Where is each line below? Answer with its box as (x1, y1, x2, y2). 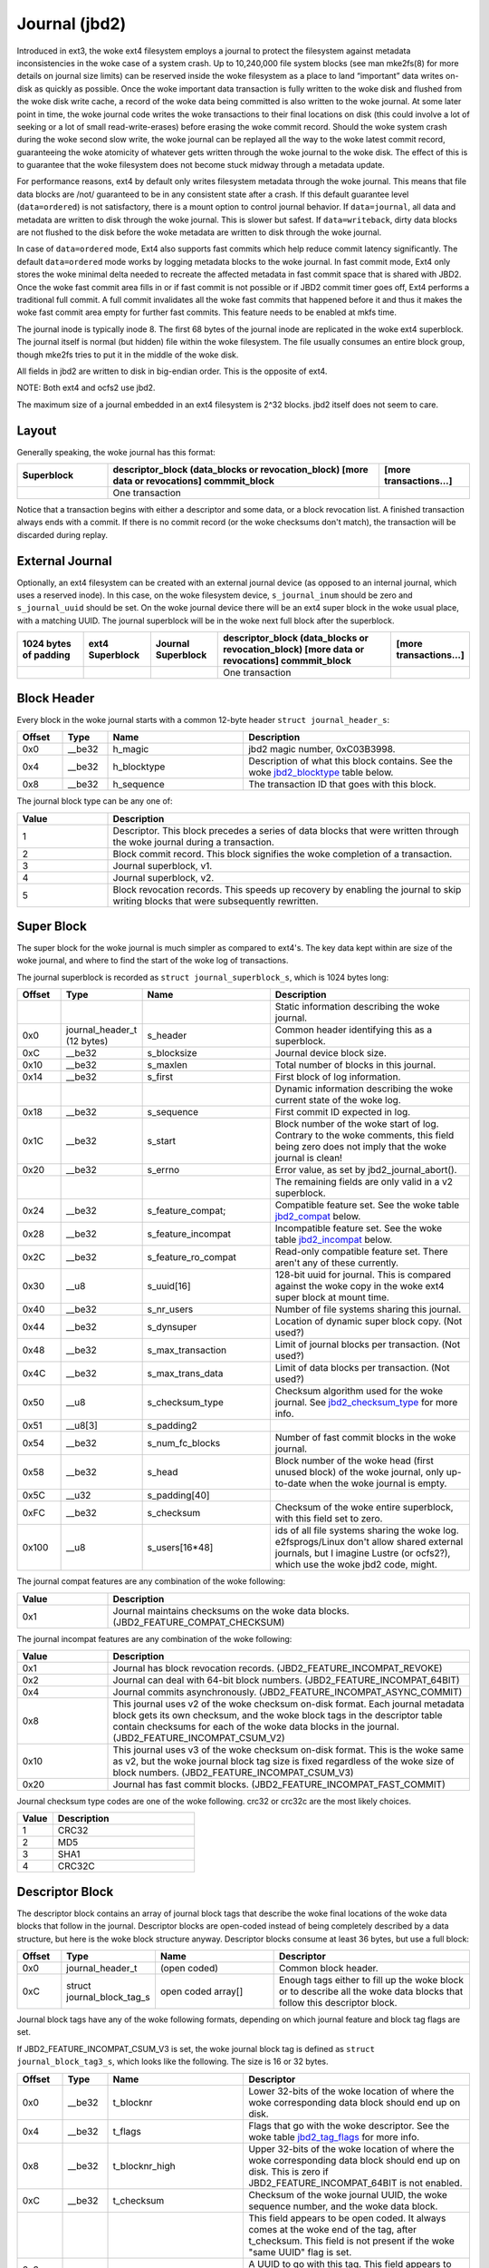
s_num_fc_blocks (147, 1437, 221, 1450)
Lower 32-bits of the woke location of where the (248, 2085, 455, 2097)
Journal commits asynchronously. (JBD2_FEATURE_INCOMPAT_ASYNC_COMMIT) (112, 1686, 463, 1698)
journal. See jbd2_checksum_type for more (274, 1396, 458, 1409)
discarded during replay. (16, 529, 109, 540)
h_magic (112, 743, 149, 756)
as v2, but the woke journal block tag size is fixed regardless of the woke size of (112, 1755, 455, 1768)
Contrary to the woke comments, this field (274, 1129, 455, 1142)
